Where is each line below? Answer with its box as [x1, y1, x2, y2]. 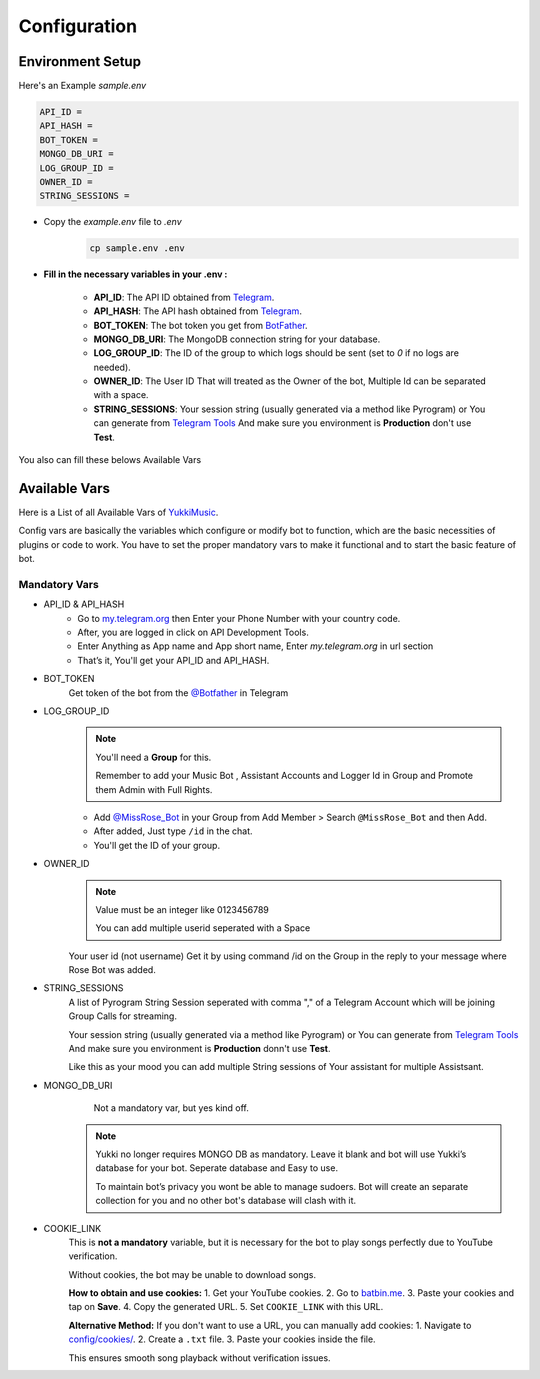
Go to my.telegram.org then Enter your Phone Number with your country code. [77, 612, 401, 624]
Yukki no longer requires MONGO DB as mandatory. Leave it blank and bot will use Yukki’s [95, 1148, 467, 1160]
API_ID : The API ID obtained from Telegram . [93, 291, 275, 303]
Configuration [18, 15, 138, 37]
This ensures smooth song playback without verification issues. [68, 1351, 331, 1364]
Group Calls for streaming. [68, 1010, 177, 1022]
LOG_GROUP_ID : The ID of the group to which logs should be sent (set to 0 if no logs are [93, 347, 460, 359]
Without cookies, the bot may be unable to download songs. [68, 1268, 317, 1280]
